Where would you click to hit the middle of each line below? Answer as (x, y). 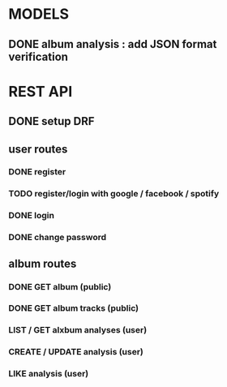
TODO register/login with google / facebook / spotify (114, 194)
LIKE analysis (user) (49, 374)
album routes (43, 263)
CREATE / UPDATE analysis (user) (76, 352)
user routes (38, 149)
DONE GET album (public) (60, 286)
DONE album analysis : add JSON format (113, 44)
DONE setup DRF (51, 121)
